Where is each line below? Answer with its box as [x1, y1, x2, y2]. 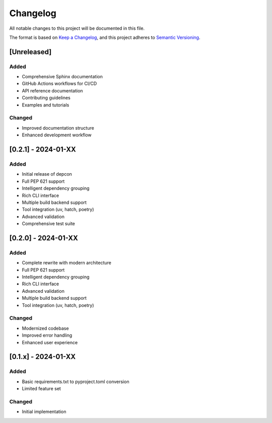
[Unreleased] [9, 47, 52, 56]
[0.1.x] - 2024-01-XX [9, 352, 76, 361]
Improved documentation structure [22, 125, 94, 131]
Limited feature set [22, 386, 61, 392]
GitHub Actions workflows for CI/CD [22, 81, 97, 87]
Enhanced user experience [22, 339, 78, 345]
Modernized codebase [22, 325, 69, 331]
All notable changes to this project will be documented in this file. [9, 25, 145, 31]
